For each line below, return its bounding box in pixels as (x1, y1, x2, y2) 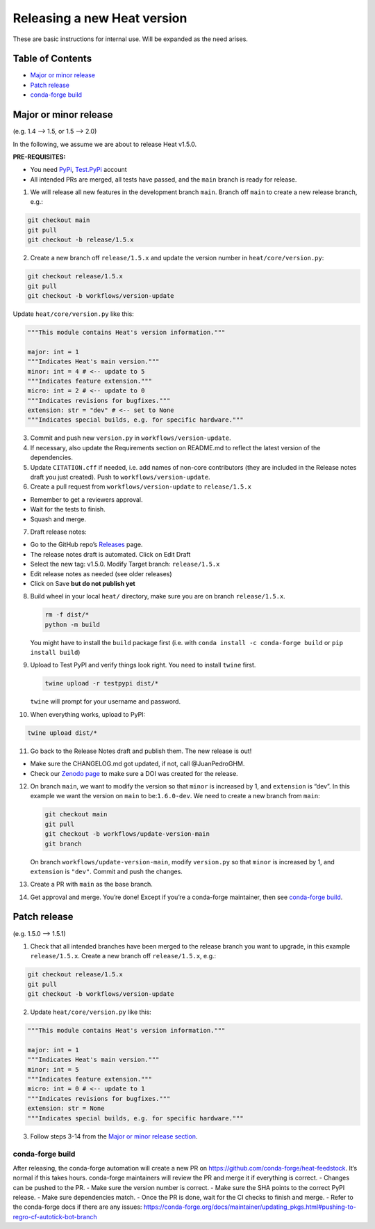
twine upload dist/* (27, 729, 97, 737)
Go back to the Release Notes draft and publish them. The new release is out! (30, 747, 252, 755)
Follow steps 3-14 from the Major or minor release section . (30, 1132, 198, 1141)
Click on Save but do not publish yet (30, 579, 135, 587)
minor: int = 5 (27, 1065, 79, 1073)
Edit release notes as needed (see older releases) (30, 569, 173, 578)
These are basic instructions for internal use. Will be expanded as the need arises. (12, 35, 248, 43)
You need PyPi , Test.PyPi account (30, 166, 128, 174)
